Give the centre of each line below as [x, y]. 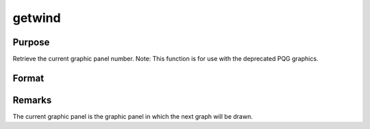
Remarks [32, 100]
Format [28, 78]
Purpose [31, 42]
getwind [37, 18]
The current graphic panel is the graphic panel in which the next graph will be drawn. [133, 116]
